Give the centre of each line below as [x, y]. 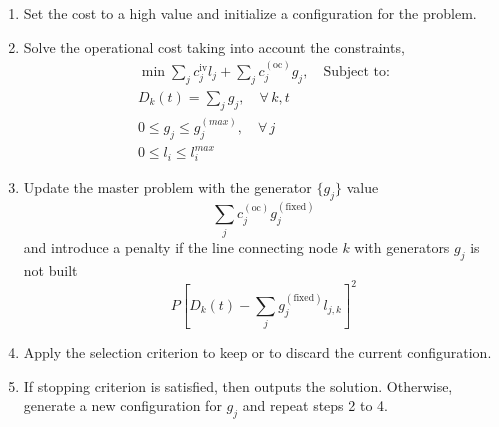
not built [50, 269]
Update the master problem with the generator [167, 187]
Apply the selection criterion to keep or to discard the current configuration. [257, 352]
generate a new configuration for [122, 405]
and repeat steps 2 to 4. [315, 405]
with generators [402, 246]
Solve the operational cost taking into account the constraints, [214, 46]
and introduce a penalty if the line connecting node [180, 246]
